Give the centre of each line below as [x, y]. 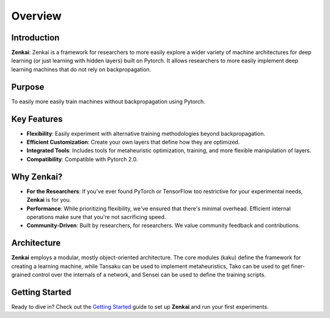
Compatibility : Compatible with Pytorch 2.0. [82, 159]
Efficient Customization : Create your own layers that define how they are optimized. [133, 142]
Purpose [28, 87]
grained [21, 275]
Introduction [35, 38]
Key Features [37, 119]
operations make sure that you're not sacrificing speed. [96, 216]
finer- [298, 266]
